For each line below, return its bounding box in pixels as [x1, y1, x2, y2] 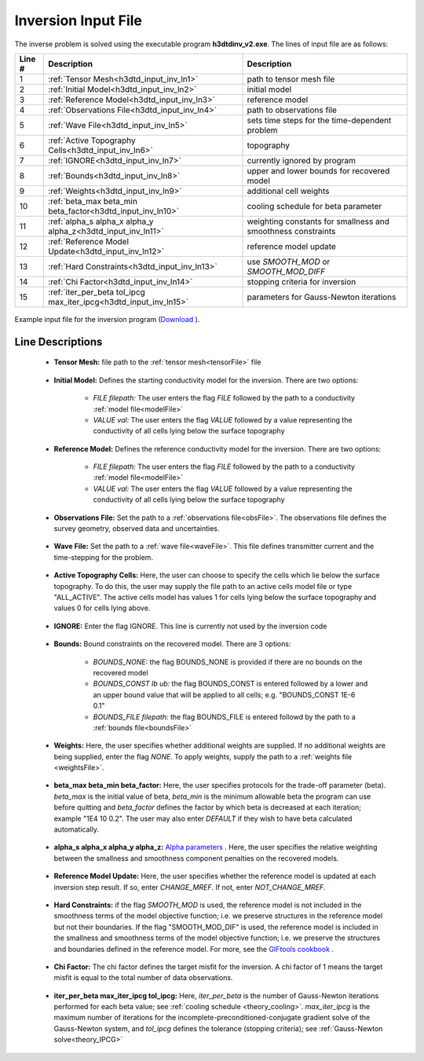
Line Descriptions [14, 335, 103, 349]
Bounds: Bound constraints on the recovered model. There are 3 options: [53, 639, 291, 649]
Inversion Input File [14, 12, 143, 29]
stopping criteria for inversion [247, 276, 356, 287]
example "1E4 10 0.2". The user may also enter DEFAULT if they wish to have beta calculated [53, 814, 353, 823]
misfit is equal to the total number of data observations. [53, 973, 233, 982]
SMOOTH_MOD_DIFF [247, 265, 326, 276]
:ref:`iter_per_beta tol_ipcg [48, 287, 145, 298]
